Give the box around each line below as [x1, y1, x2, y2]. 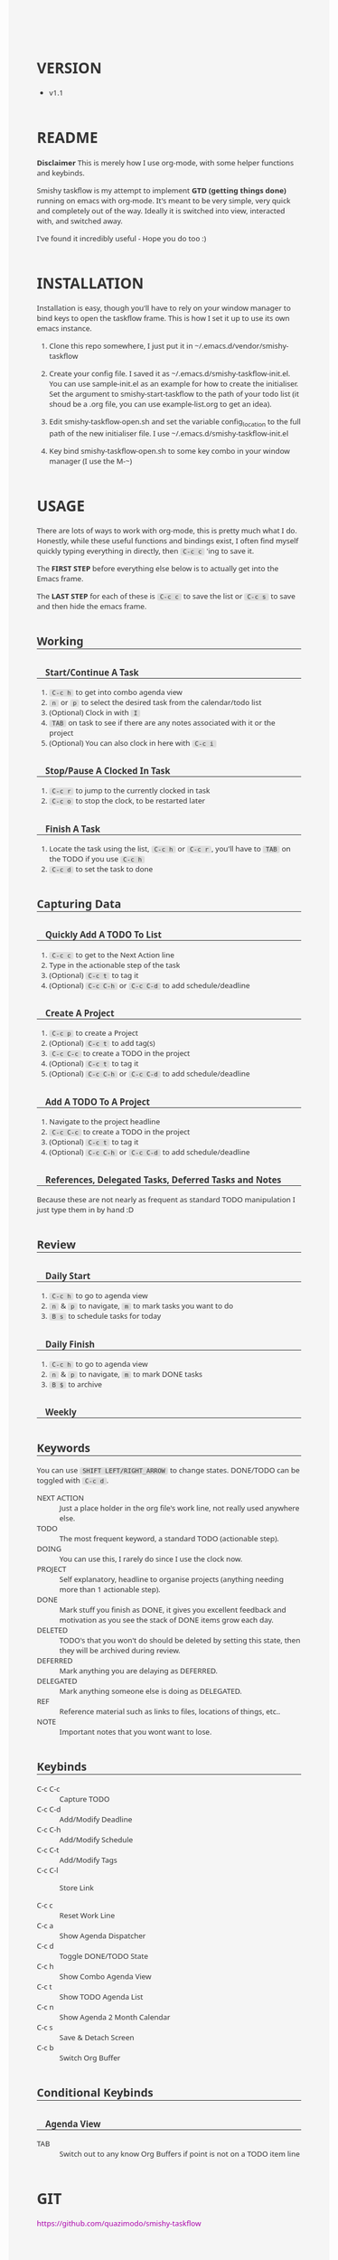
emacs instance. [36, 323, 92, 334]
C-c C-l [36, 1865, 59, 1876]
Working [36, 633, 84, 650]
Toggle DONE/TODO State [59, 1951, 149, 1962]
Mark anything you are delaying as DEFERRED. [59, 1665, 219, 1677]
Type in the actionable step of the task [49, 959, 181, 971]
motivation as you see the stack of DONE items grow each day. [59, 1615, 275, 1626]
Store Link [59, 1882, 94, 1894]
